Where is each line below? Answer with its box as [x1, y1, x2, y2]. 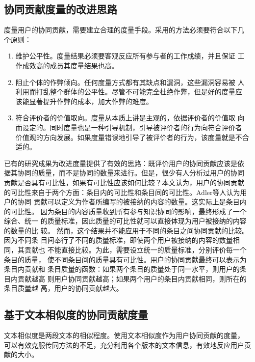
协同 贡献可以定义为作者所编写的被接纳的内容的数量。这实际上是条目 [17, 196, 240, 207]
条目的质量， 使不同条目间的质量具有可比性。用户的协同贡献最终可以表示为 [4, 254, 247, 264]
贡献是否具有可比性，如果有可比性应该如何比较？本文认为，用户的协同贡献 [4, 177, 244, 187]
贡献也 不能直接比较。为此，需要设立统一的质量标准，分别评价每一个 [24, 245, 247, 255]
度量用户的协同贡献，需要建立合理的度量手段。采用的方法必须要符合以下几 [4, 25, 244, 35]
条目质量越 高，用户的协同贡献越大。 [4, 283, 123, 293]
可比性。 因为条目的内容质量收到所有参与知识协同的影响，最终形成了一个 [10, 206, 247, 216]
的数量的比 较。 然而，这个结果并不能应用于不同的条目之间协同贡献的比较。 [4, 225, 249, 235]
